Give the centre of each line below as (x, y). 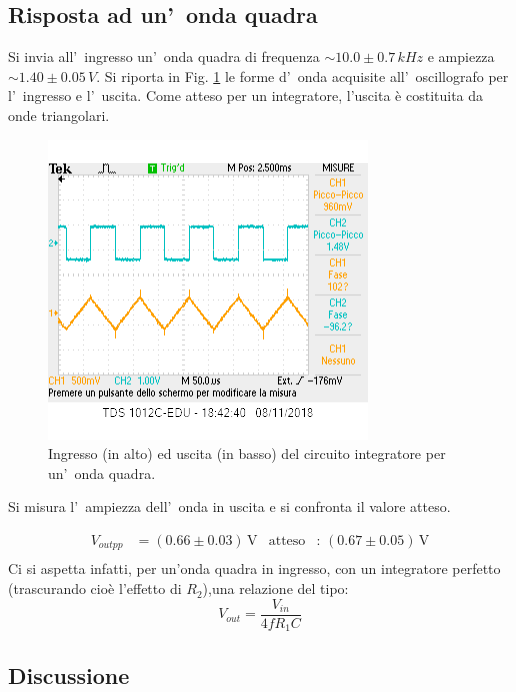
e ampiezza (461, 56)
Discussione (69, 674)
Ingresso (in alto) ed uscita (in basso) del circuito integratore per (247, 453)
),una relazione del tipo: (275, 588)
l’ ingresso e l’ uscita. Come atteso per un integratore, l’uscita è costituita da (246, 95)
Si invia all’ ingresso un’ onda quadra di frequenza (164, 56)
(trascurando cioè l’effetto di (95, 588)
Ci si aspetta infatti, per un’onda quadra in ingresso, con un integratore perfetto (254, 568)
